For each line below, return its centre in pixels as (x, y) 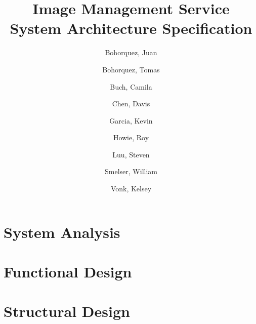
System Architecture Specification (131, 28)
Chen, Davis (131, 104)
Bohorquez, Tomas (131, 69)
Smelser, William (131, 171)
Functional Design (68, 272)
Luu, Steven (131, 154)
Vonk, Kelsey (131, 189)
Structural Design (67, 311)
